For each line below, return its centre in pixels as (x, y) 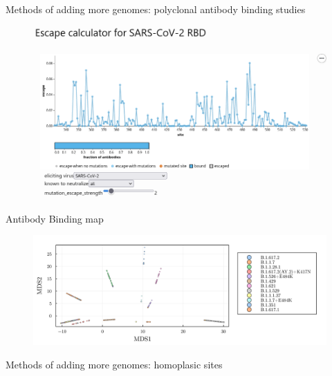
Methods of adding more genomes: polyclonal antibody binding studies (156, 9)
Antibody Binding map (55, 218)
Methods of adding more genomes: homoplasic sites (114, 365)
